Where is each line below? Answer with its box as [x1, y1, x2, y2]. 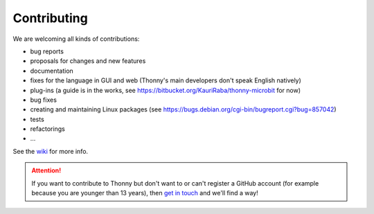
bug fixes [30, 96, 57, 104]
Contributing [12, 10, 88, 26]
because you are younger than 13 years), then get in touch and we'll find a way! [31, 189, 259, 197]
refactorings [30, 125, 65, 133]
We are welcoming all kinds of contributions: [12, 35, 140, 43]
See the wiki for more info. [12, 147, 89, 155]
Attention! [31, 166, 62, 175]
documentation [30, 66, 74, 75]
